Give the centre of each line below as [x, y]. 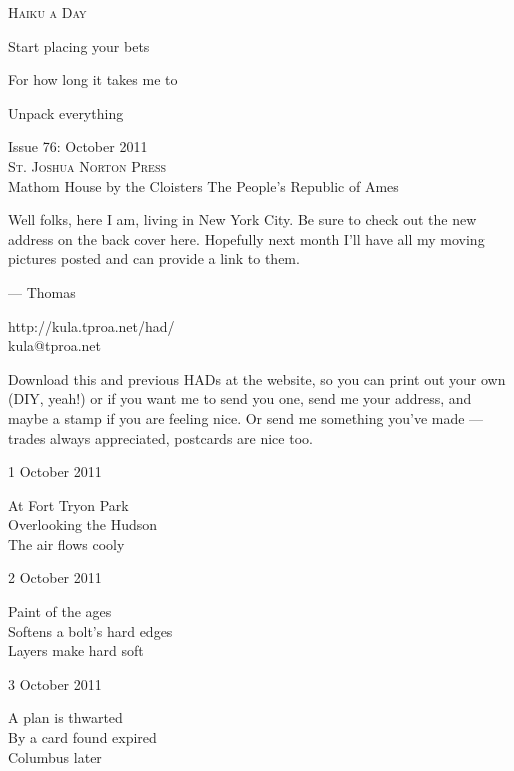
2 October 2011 [55, 577]
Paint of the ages [60, 611]
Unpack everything [66, 112]
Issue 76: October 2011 [78, 146]
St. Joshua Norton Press [87, 165]
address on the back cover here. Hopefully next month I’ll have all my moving [246, 238]
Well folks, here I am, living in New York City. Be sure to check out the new [242, 219]
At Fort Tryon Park [68, 504]
